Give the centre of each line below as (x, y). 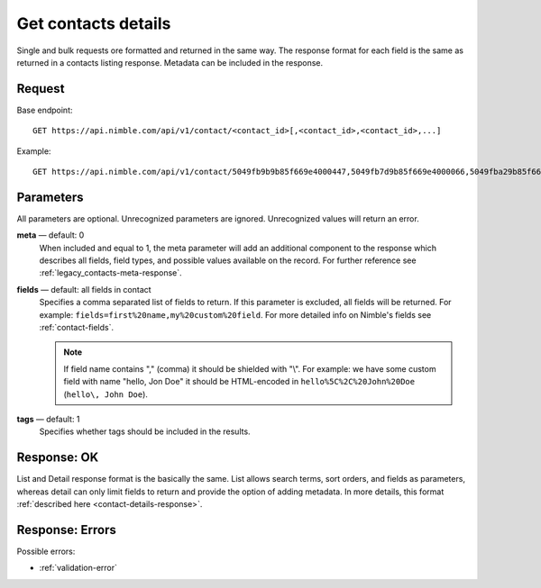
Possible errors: (46, 551)
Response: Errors (66, 530)
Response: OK (58, 458)
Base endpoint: (45, 110)
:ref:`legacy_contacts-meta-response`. (110, 273)
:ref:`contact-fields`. (77, 328)
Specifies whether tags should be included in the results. (145, 431)
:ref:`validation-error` (78, 568)
